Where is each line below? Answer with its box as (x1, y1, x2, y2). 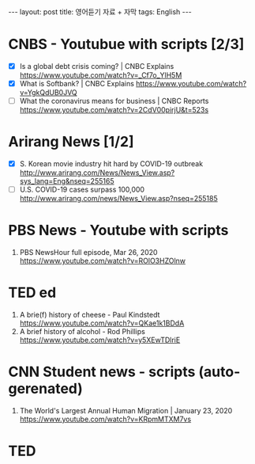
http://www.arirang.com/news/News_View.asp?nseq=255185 (19, 194, 219, 203)
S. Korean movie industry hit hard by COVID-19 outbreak (19, 159, 204, 169)
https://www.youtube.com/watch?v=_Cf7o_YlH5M (19, 70, 182, 80)
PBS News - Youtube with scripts (8, 222, 229, 239)
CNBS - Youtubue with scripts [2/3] (8, 36, 245, 53)
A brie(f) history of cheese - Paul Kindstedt (19, 310, 160, 320)
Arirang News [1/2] (8, 133, 134, 151)
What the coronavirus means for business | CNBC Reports (19, 97, 209, 106)
